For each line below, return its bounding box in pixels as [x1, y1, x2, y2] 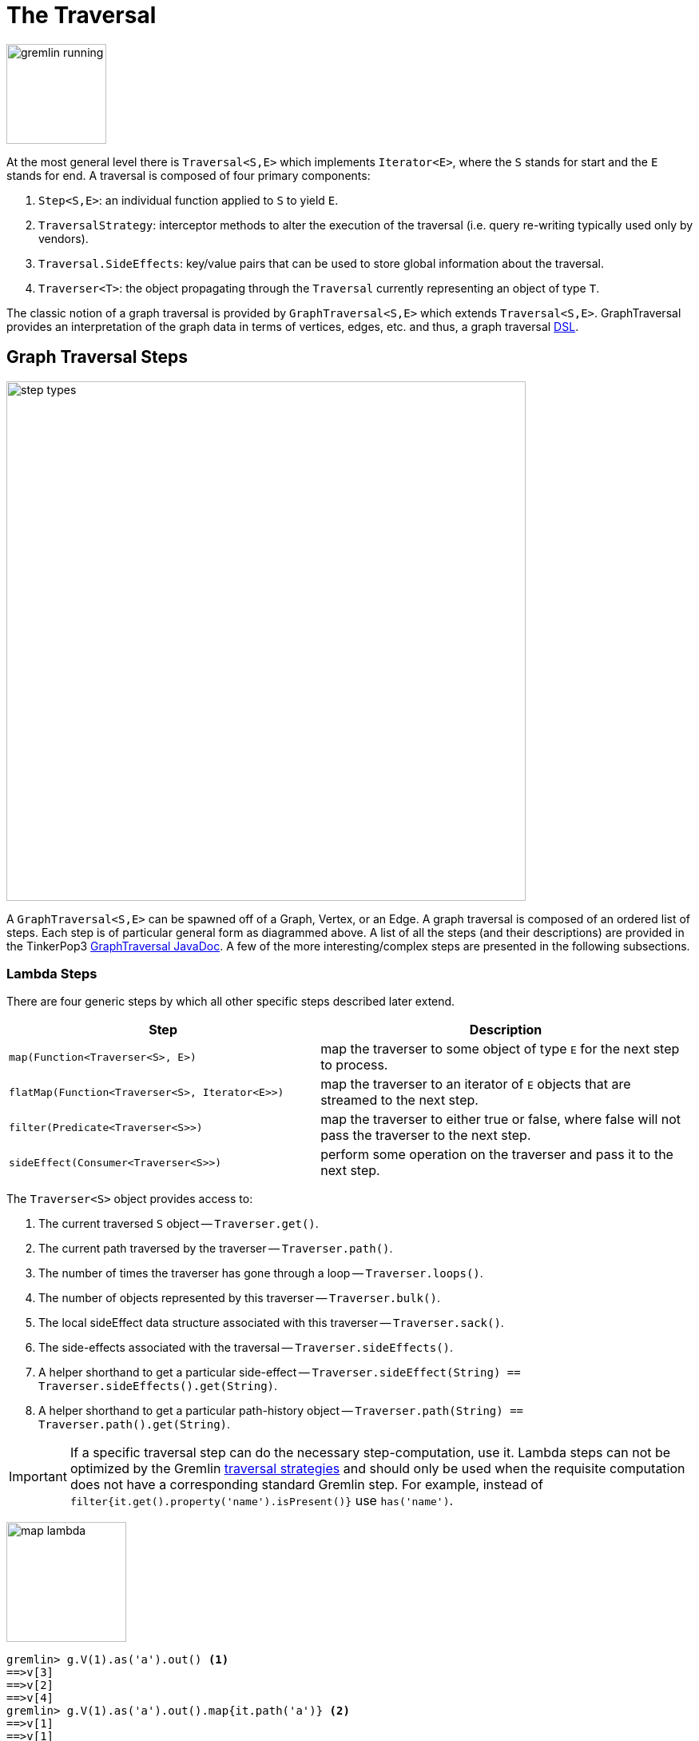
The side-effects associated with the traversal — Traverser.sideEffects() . [38, 1341, 454, 1355]
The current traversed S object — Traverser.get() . [38, 1217, 319, 1231]
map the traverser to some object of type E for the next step [320, 1041, 680, 1058]
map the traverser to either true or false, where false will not [320, 1111, 681, 1128]
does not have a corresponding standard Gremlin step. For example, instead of [70, 1476, 543, 1493]
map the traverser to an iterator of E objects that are [320, 1076, 631, 1093]
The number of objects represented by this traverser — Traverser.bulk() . [38, 1291, 440, 1305]
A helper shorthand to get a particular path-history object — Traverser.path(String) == [38, 1404, 523, 1418]
